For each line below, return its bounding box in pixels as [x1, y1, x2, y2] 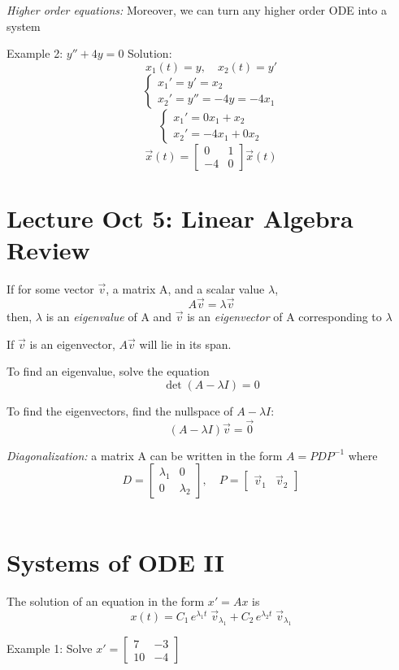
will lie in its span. [139, 335, 232, 352]
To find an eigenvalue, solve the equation [7, 363, 210, 380]
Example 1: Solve [7, 640, 93, 657]
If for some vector [7, 281, 94, 298]
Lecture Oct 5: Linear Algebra [7, 201, 353, 234]
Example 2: [7, 45, 63, 62]
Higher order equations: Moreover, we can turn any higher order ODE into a [7, 2, 387, 18]
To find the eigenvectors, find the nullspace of [7, 402, 233, 419]
